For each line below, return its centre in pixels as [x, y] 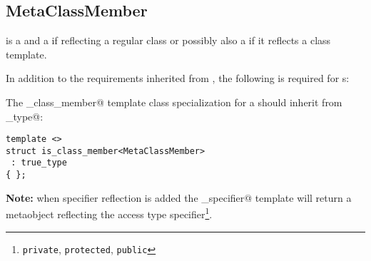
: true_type [39, 163]
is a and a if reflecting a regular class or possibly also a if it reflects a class [168, 40]
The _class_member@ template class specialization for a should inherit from [174, 102]
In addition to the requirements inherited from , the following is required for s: [178, 78]
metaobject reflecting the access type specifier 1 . [109, 213]
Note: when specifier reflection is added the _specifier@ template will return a [179, 197]
